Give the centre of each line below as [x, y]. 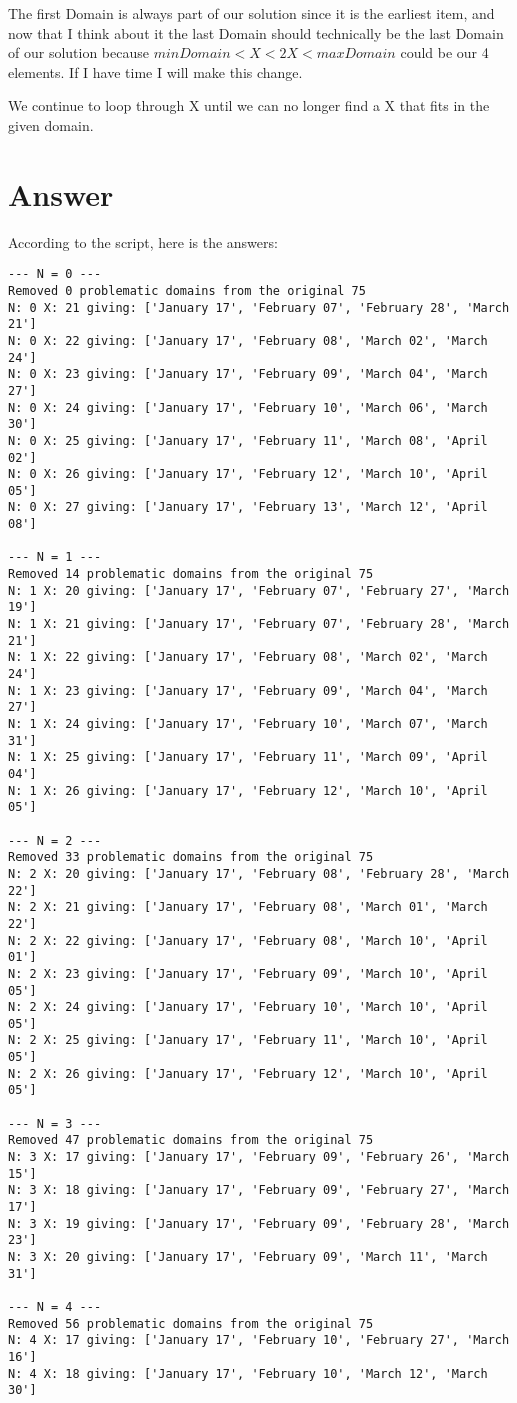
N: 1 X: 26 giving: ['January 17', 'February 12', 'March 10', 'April [248, 790]
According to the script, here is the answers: [143, 241]
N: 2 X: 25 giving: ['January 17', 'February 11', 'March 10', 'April [248, 1040]
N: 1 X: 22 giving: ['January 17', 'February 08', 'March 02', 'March [248, 657]
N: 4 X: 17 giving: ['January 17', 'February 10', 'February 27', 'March [259, 1340]
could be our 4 [444, 52]
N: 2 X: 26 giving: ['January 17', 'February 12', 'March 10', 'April [248, 1073]
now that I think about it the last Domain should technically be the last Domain [256, 32]
